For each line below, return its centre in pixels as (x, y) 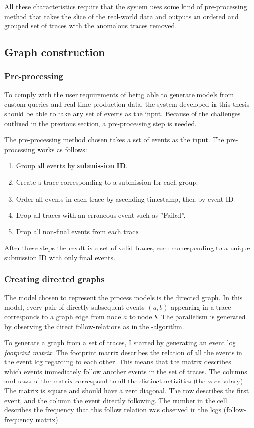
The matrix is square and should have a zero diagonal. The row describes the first (127, 391)
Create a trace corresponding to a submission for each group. (107, 182)
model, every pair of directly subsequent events (75, 307)
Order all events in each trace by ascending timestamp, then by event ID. (126, 198)
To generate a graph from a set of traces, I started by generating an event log (120, 343)
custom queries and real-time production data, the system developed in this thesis (127, 104)
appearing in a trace (201, 307)
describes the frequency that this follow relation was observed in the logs (113, 410)
